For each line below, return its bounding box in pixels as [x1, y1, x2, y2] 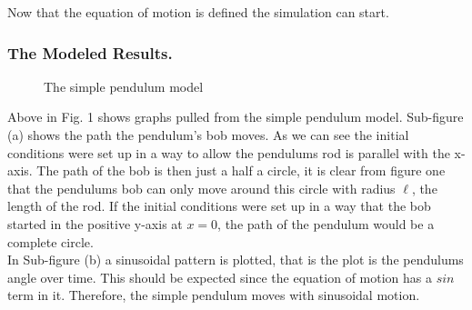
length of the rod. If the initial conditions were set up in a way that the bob [7, 196, 431, 215]
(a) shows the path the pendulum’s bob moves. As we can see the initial [7, 125, 409, 144]
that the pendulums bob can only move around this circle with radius [7, 178, 396, 197]
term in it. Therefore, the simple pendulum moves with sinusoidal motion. [7, 285, 420, 305]
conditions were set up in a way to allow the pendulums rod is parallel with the [7, 143, 450, 162]
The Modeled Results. [7, 41, 173, 64]
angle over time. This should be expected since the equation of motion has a [7, 267, 432, 286]
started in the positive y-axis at [7, 214, 183, 233]
